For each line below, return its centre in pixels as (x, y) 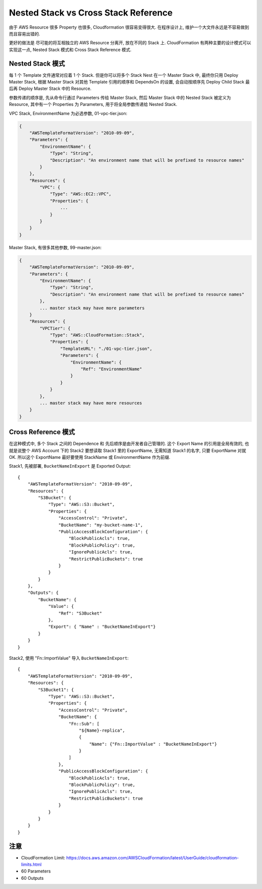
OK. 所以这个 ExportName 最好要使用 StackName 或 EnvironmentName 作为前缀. (90, 457)
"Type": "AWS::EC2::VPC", (81, 194)
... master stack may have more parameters (92, 308)
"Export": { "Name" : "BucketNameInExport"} (102, 627)
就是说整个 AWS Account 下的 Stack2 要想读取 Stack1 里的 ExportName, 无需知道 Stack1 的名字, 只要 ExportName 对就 (128, 450)
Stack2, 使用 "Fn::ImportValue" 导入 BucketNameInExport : (69, 658)
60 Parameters (36, 871)
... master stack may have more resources (91, 403)
